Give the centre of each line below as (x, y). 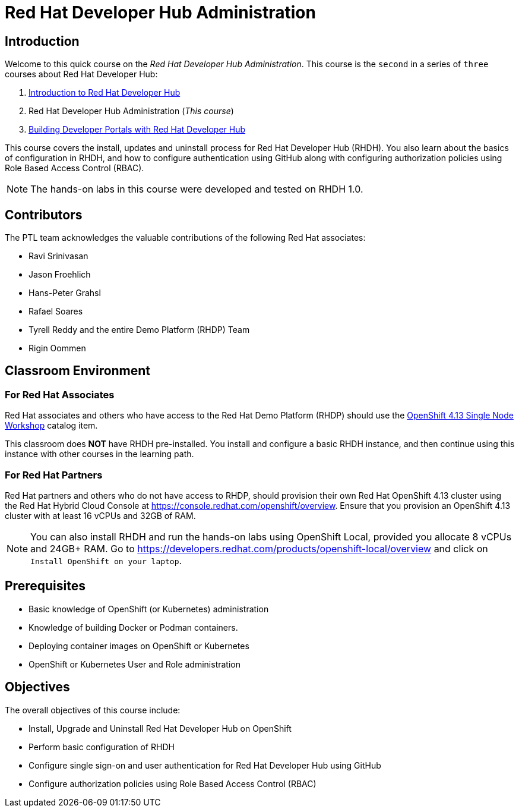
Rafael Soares (56, 311)
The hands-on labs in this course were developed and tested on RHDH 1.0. (197, 189)
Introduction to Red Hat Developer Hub (105, 93)
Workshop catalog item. (51, 426)
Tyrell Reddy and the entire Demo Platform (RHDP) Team (139, 330)
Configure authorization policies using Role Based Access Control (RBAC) (173, 783)
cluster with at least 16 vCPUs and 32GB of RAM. (100, 515)
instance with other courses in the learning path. (99, 454)
